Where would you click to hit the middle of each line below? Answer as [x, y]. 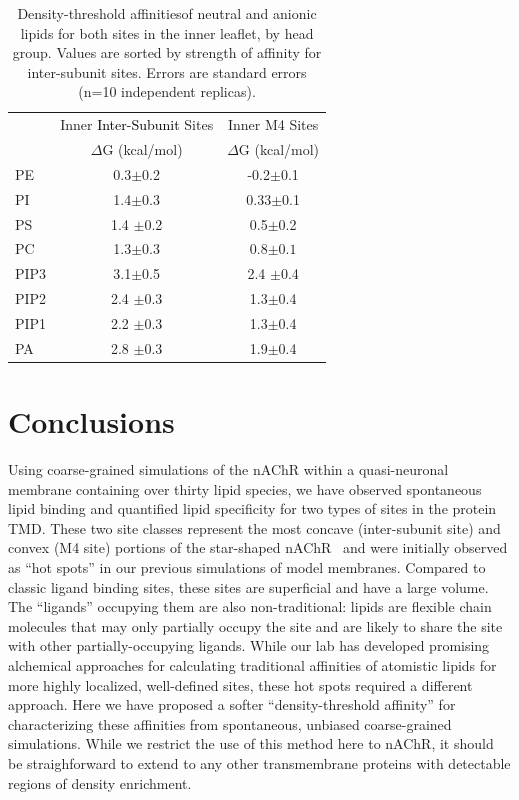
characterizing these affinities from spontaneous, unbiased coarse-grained [230, 723]
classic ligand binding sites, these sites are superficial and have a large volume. [248, 586]
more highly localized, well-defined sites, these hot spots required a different [240, 684]
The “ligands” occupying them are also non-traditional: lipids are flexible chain [250, 606]
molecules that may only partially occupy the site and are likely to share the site [255, 625]
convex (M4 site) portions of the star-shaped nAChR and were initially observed [258, 547]
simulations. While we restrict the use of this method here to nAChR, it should [251, 743]
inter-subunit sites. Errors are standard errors [167, 71]
